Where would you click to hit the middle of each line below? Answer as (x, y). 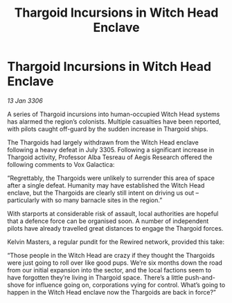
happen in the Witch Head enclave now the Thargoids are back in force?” (112, 292)
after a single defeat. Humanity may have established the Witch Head (106, 185)
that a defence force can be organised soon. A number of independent (108, 221)
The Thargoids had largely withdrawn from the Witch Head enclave (103, 142)
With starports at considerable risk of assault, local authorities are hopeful (113, 213)
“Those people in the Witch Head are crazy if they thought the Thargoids (111, 255)
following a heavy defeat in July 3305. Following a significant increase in (111, 149)
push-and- (200, 277)
